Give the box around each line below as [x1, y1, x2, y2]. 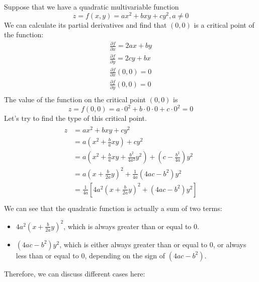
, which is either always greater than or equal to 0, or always [59, 239, 246, 249]
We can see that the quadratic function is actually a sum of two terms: [4, 202, 222, 213]
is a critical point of [194, 19, 254, 30]
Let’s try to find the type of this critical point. [4, 113, 147, 123]
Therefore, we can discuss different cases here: [4, 268, 145, 278]
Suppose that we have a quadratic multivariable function [4, 2, 179, 12]
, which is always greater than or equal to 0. [63, 221, 199, 231]
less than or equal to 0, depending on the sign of [16, 250, 165, 260]
